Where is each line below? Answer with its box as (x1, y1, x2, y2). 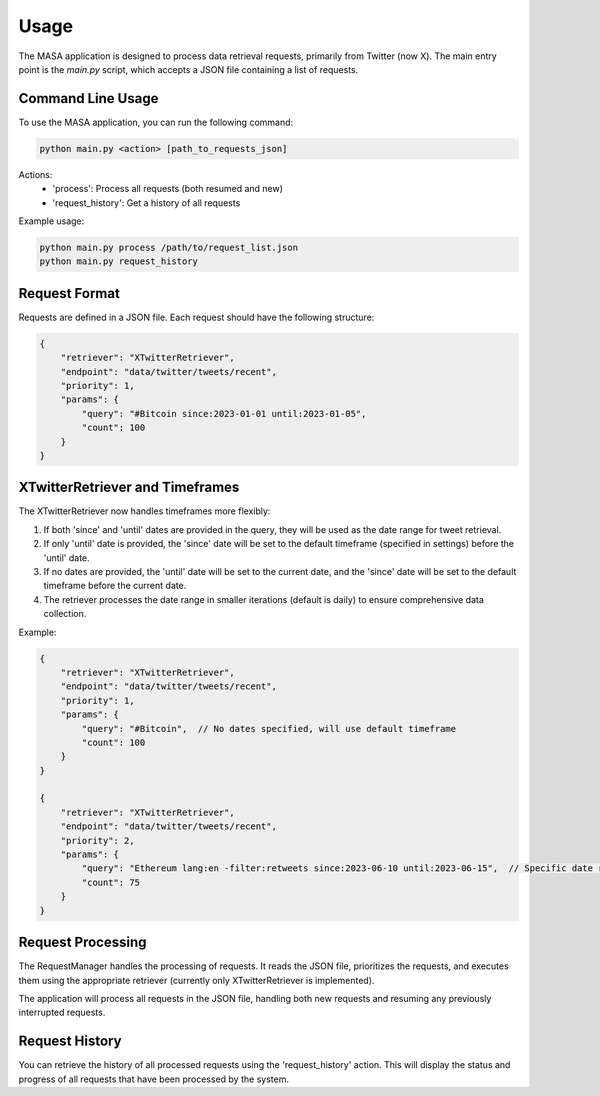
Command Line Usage (18, 90, 159, 107)
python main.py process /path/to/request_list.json (39, 241, 299, 253)
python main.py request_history (39, 256, 199, 267)
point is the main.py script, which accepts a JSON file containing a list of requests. (18, 63, 359, 75)
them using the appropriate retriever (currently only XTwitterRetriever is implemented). (18, 974, 375, 986)
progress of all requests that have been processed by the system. (18, 1073, 290, 1085)
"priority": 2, (60, 835, 135, 846)
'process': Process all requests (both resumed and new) (52, 183, 284, 195)
